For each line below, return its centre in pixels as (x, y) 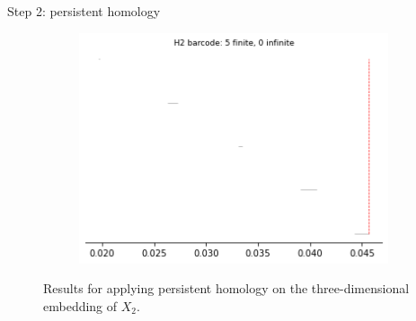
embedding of (80, 306)
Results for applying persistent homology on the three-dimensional (226, 288)
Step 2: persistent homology (84, 11)
